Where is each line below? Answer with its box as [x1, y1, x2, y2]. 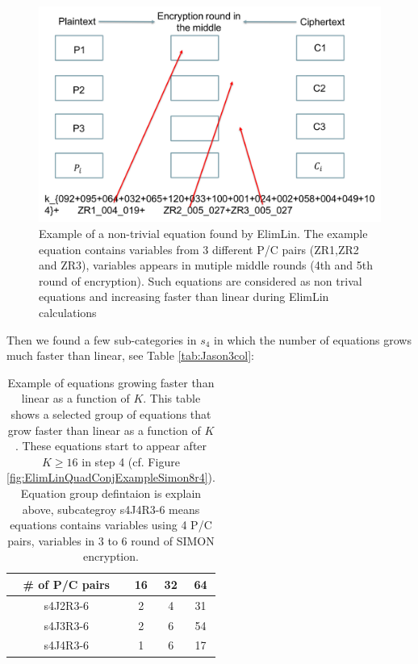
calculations [39, 304, 97, 321]
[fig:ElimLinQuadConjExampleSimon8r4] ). [6, 469, 215, 486]
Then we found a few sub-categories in [6, 331, 197, 348]
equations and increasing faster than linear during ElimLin [39, 288, 329, 305]
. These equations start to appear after [15, 437, 207, 454]
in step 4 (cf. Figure [82, 453, 180, 470]
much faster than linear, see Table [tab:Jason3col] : [6, 347, 254, 364]
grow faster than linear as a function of [7, 421, 201, 438]
